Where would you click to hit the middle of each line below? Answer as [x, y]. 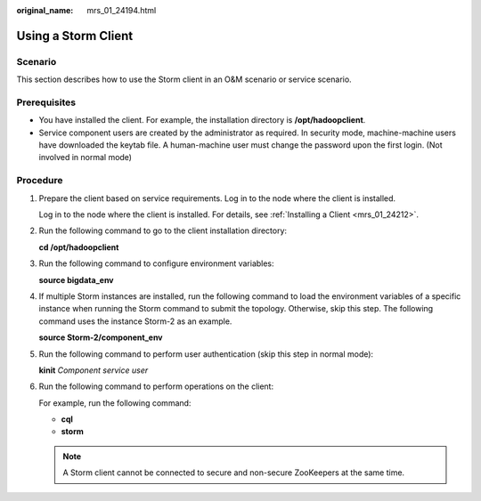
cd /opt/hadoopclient [79, 247]
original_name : [45, 10]
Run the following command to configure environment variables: [157, 263]
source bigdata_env [77, 279]
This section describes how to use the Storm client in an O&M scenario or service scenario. [184, 79]
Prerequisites [46, 102]
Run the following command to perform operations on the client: [156, 386]
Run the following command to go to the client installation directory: [163, 230]
